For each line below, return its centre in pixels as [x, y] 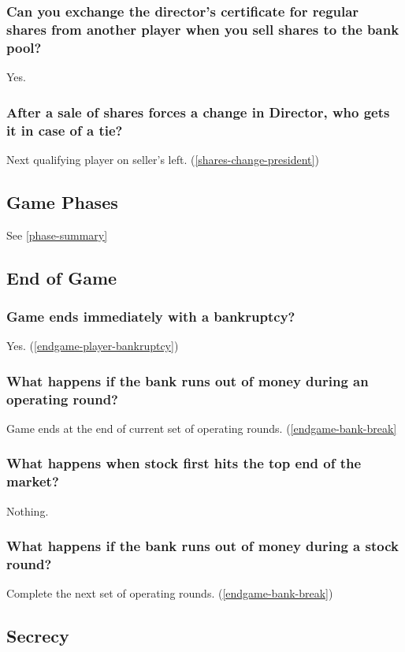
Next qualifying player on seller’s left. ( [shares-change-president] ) [163, 159]
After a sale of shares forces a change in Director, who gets [198, 112]
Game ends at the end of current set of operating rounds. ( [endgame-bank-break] [202, 428]
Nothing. [28, 510]
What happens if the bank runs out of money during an [188, 380]
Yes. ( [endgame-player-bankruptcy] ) [93, 346]
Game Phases [62, 201]
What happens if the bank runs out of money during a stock [202, 546]
